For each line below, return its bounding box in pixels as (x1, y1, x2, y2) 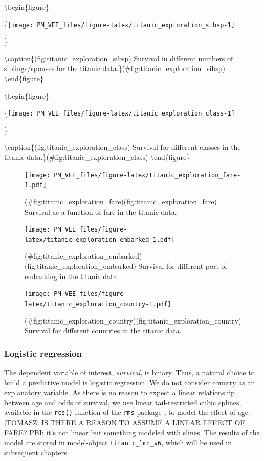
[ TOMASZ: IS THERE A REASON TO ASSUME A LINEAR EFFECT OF (4, 417, 245, 427)
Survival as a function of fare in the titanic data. (25, 206, 177, 217)
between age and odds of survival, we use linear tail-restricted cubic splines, (4, 397, 241, 407)
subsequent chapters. (4, 447, 69, 457)
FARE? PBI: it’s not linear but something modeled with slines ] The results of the (4, 427, 260, 437)
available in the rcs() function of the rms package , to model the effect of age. (4, 407, 250, 418)
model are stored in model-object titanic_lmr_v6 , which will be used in (4, 437, 232, 448)
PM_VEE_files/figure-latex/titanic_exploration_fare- (54, 171, 241, 179)
